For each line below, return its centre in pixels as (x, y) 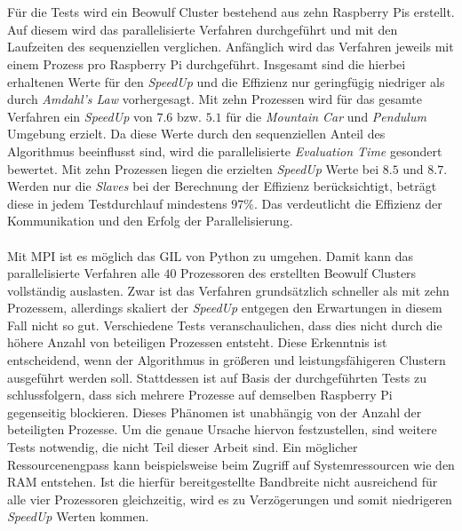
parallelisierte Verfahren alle (84, 273)
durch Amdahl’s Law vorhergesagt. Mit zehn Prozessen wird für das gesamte (215, 99)
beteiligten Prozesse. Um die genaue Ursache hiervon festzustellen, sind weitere (222, 429)
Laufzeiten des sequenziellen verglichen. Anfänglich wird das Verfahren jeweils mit (231, 47)
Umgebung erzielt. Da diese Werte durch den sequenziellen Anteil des (196, 134)
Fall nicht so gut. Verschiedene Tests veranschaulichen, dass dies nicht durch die (225, 325)
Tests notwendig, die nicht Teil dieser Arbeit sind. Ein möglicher (183, 447)
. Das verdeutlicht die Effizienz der (348, 203)
